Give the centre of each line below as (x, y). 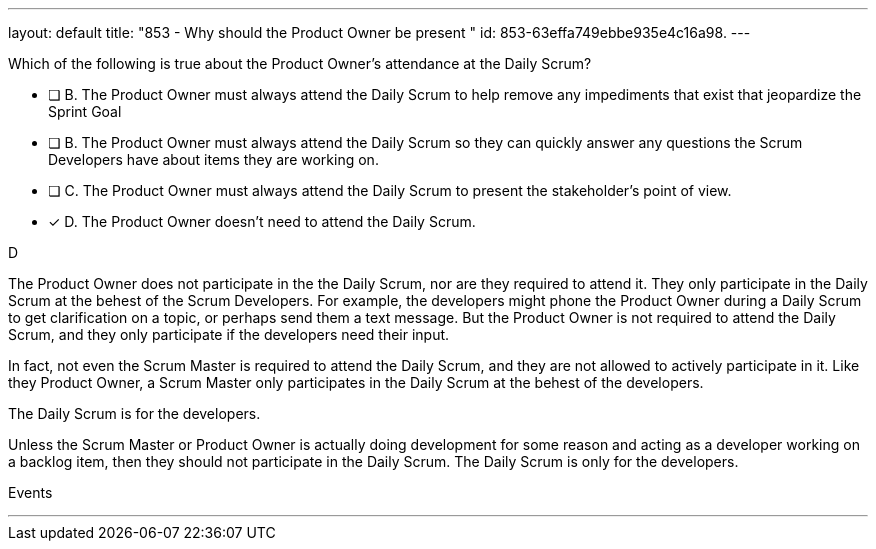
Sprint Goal (85, 111)
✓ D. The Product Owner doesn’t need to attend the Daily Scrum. (262, 221)
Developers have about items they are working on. (213, 159)
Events (30, 492)
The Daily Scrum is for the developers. (134, 413)
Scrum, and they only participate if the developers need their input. (229, 334)
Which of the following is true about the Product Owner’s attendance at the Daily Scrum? (300, 63)
